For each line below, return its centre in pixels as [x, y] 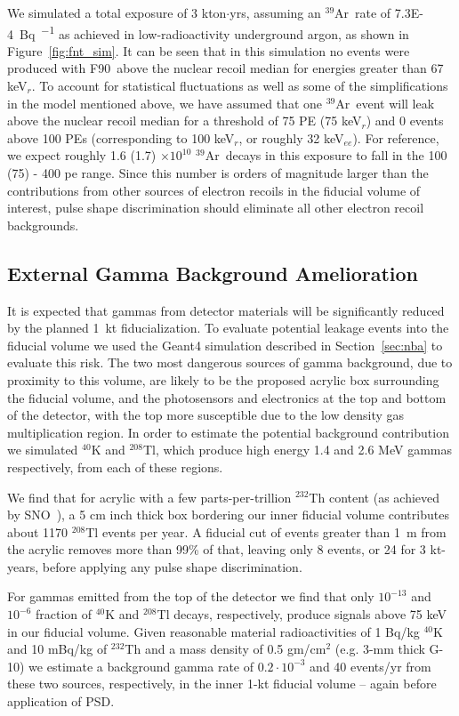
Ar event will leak [385, 103]
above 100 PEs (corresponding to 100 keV [121, 137]
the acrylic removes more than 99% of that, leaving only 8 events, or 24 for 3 [217, 549]
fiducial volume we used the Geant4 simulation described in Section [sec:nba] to [225, 345]
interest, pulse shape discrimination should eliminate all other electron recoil [216, 208]
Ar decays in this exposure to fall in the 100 [326, 155]
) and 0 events [405, 121]
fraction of [64, 614]
